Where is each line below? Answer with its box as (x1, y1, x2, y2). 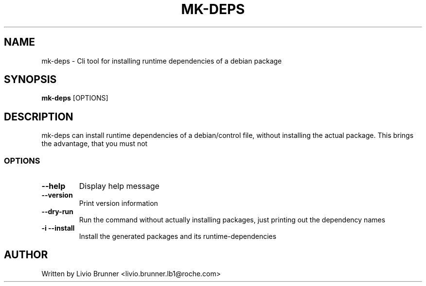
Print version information (79, 199, 158, 208)
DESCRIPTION (4, 110, 73, 123)
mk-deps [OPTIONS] (41, 94, 108, 102)
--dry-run (41, 207, 73, 216)
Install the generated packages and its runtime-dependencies (79, 232, 277, 241)
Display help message (79, 181, 160, 191)
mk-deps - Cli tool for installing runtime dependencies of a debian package (41, 56, 282, 65)
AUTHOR (4, 249, 48, 261)
